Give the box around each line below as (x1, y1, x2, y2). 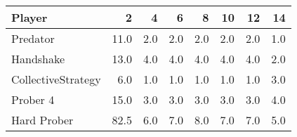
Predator (11, 30, 55, 46)
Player (11, 9, 48, 25)
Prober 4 (11, 91, 55, 107)
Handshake (11, 51, 65, 67)
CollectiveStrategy (11, 71, 101, 87)
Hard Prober (11, 112, 74, 128)
